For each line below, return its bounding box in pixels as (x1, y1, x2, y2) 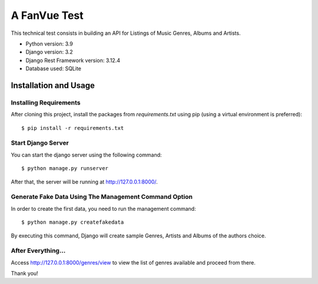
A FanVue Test (11, 9, 84, 22)
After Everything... (11, 247, 66, 255)
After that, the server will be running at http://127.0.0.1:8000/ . (11, 178, 158, 185)
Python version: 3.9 (25, 40, 73, 47)
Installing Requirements (11, 98, 81, 106)
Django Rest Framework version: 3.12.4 (25, 57, 121, 64)
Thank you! (11, 270, 38, 277)
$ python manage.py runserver (21, 165, 109, 172)
